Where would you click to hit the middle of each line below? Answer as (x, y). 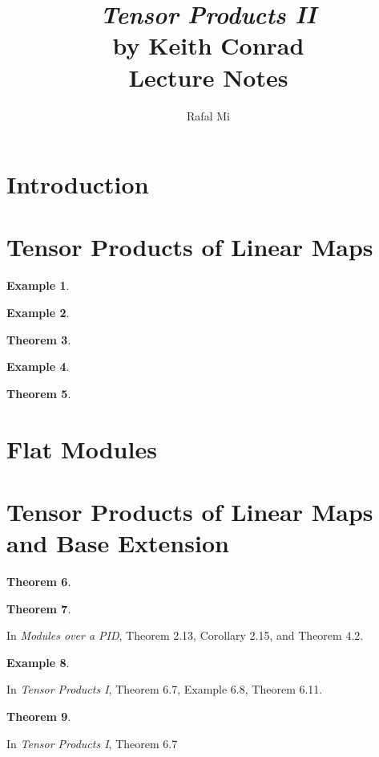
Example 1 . (38, 285)
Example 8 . (38, 662)
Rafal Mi (208, 115)
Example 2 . (38, 312)
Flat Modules (82, 448)
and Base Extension (118, 543)
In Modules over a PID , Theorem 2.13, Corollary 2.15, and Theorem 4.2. (185, 635)
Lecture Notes (208, 77)
